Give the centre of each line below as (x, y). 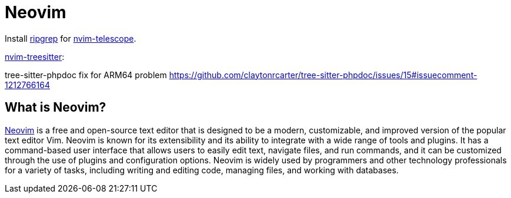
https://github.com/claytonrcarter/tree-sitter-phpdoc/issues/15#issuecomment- (323, 75)
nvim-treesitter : (35, 56)
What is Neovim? (56, 108)
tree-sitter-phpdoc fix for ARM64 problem (86, 75)
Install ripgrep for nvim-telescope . (71, 38)
